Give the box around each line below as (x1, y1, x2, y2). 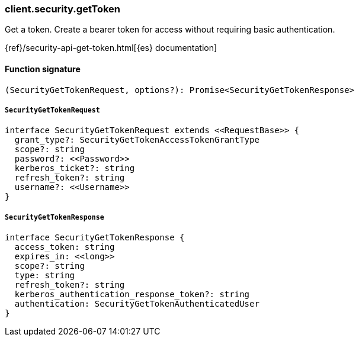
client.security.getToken (5, 3, 121, 15)
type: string (14, 271, 75, 281)
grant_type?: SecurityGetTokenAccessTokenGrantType (14, 135, 259, 145)
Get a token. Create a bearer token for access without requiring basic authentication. (5, 24, 335, 35)
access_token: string (14, 242, 115, 252)
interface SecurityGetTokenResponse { (5, 233, 185, 243)
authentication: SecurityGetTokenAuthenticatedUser (14, 299, 259, 309)
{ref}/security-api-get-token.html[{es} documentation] (5, 43, 217, 53)
